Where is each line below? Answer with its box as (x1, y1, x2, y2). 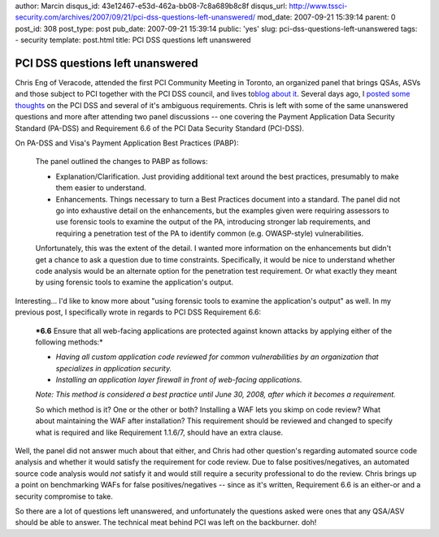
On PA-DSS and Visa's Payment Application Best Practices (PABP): (15, 138, 239, 148)
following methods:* (35, 337, 103, 347)
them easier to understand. (55, 183, 146, 193)
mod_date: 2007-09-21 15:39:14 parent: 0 (257, 12, 396, 22)
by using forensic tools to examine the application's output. (35, 277, 234, 288)
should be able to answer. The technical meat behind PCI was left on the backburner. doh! (15, 518, 317, 527)
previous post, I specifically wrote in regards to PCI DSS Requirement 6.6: (15, 307, 262, 317)
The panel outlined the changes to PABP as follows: (35, 157, 208, 167)
